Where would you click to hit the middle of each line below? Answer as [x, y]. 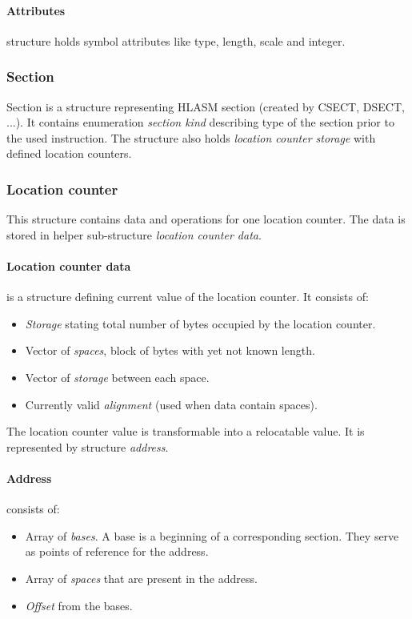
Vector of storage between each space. [117, 377]
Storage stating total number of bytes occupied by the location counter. [200, 323]
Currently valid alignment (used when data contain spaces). [171, 404]
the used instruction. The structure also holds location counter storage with [191, 137]
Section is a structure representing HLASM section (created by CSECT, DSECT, [206, 106]
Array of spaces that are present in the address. [141, 578]
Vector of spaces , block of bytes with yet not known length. [170, 350]
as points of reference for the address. [117, 551]
